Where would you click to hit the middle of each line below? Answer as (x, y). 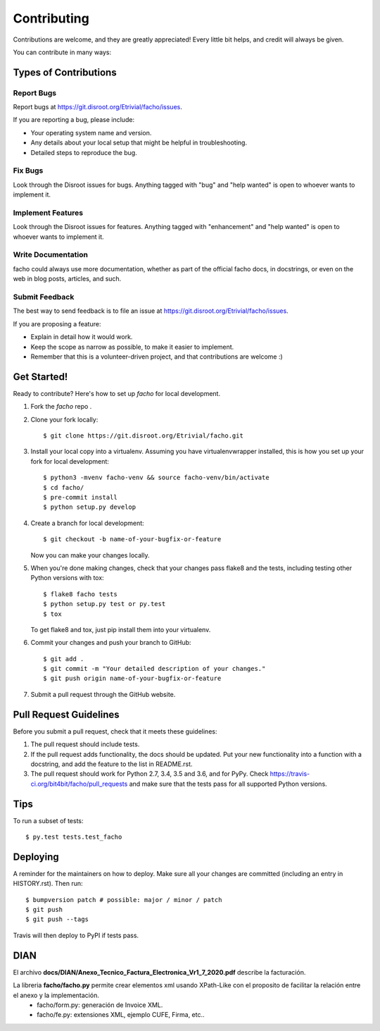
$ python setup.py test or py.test (104, 604)
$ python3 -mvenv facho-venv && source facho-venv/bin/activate (157, 478)
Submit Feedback (44, 297)
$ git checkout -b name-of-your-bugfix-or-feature (132, 539)
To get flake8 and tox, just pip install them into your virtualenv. (121, 629)
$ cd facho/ (64, 487)
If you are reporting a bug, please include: (74, 120)
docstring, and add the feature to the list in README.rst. (112, 764)
